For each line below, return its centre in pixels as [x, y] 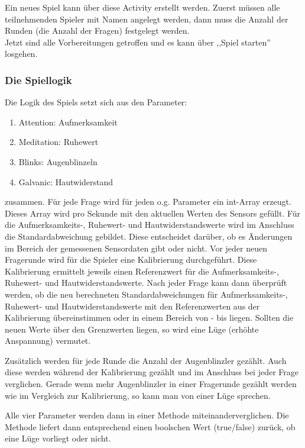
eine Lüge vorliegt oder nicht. [58, 438]
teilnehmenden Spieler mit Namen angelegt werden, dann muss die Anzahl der [147, 19]
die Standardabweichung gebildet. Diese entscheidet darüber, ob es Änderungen [149, 236]
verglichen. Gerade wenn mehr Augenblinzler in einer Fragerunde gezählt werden [151, 384]
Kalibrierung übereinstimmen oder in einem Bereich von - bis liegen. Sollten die [149, 318]
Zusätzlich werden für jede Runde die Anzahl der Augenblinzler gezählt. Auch [146, 360]
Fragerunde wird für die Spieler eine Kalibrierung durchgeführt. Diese [131, 260]
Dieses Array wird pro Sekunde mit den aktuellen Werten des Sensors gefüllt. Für [153, 213]
